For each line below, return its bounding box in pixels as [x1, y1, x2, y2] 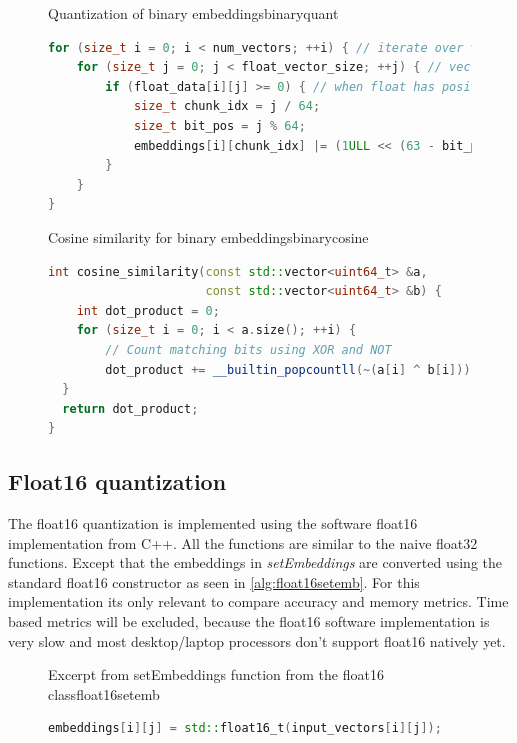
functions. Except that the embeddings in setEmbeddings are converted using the [8, 552, 502, 573]
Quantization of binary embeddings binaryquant [48, 3, 339, 23]
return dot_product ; [62, 401, 199, 416]
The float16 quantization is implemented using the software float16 [8, 513, 418, 534]
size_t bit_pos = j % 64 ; [133, 118, 306, 133]
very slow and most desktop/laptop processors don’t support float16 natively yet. [8, 630, 506, 651]
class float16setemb [48, 683, 160, 704]
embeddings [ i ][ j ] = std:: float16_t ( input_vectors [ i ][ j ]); [48, 721, 442, 736]
